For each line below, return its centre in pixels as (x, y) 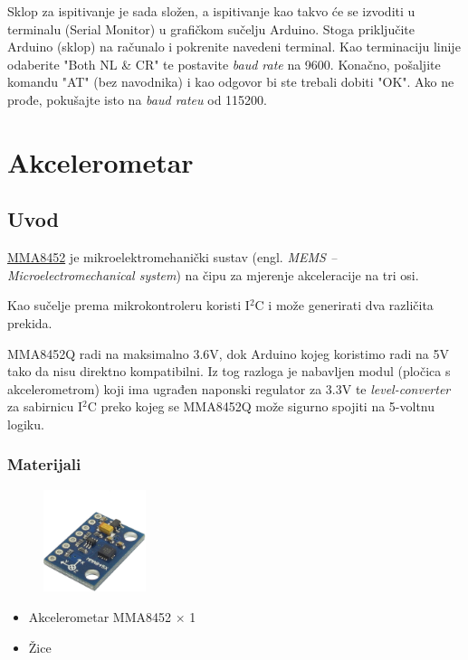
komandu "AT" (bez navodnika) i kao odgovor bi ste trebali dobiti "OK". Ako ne (231, 82)
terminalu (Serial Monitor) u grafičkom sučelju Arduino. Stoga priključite (211, 28)
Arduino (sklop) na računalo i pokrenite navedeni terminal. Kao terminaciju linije (234, 47)
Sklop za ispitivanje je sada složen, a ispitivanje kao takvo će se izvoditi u (211, 11)
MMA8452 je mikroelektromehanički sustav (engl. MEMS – (172, 257)
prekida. (30, 322)
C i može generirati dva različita (344, 305)
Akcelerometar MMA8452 (100, 616)
